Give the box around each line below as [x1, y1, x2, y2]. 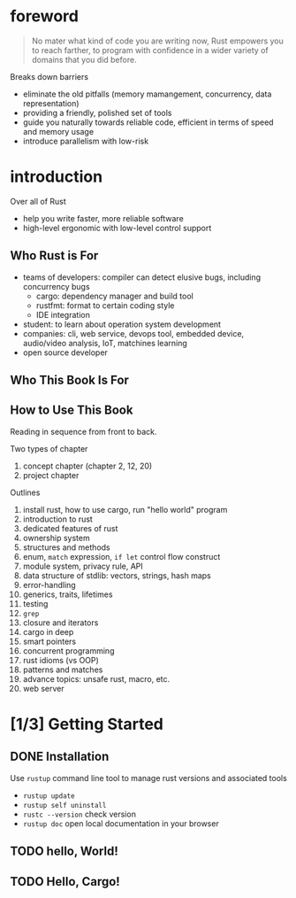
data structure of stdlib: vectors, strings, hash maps [22, 569, 211, 581]
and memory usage [22, 126, 95, 136]
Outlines [10, 487, 41, 498]
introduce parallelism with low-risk [22, 135, 149, 146]
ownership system [22, 532, 91, 543]
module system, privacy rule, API [22, 561, 144, 571]
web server [22, 683, 65, 693]
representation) [22, 97, 80, 108]
